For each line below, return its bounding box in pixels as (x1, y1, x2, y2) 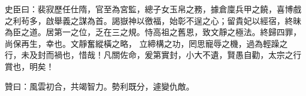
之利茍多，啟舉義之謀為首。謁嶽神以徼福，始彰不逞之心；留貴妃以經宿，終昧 (5, 14, 301, 26)
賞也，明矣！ (5, 60, 54, 72)
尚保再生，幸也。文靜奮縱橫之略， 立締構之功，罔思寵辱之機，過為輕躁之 (5, 37, 288, 49)
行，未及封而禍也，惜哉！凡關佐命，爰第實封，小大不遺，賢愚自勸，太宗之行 (5, 49, 301, 61)
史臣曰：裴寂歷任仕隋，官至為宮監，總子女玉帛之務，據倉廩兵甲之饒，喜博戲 (5, 3, 301, 15)
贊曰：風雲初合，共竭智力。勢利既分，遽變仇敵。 (5, 80, 194, 92)
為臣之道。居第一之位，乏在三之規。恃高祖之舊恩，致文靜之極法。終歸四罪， (5, 26, 301, 38)
